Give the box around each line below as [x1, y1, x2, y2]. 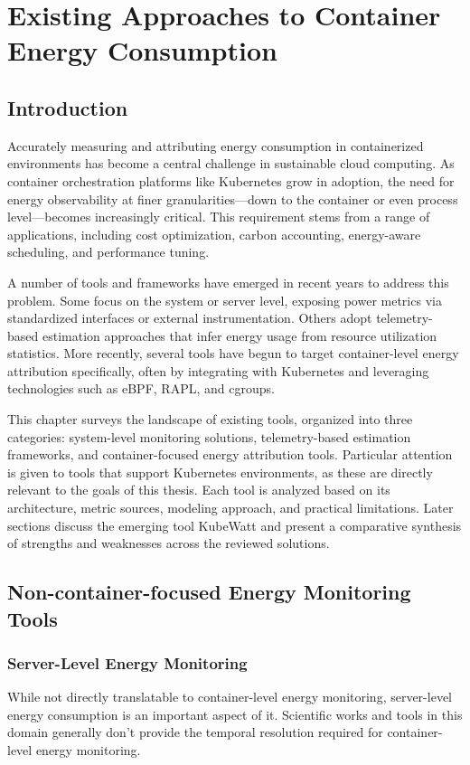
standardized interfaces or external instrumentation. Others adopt [7, 308, 372, 327]
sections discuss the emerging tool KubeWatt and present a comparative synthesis [7, 515, 462, 534]
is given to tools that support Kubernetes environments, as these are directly [7, 462, 433, 481]
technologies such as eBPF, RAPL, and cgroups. [7, 379, 275, 398]
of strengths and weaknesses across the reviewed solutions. [7, 534, 330, 552]
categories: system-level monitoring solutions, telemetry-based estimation [7, 427, 411, 446]
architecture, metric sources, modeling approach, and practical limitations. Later [7, 498, 454, 517]
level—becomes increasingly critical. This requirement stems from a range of [7, 207, 430, 226]
